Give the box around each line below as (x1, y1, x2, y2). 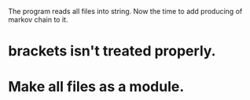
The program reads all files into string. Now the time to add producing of (8, 7, 243, 16)
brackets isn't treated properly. (8, 42, 216, 60)
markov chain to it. (8, 15, 68, 24)
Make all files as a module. (8, 78, 185, 96)
